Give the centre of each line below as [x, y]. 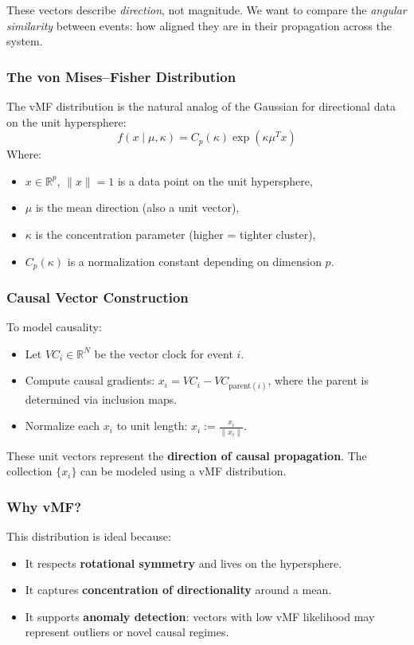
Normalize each [62, 426]
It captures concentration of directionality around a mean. [178, 590]
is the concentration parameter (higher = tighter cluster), [176, 234]
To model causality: [54, 327]
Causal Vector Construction [98, 297]
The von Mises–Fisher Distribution [121, 76]
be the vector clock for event [164, 353]
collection [29, 471]
